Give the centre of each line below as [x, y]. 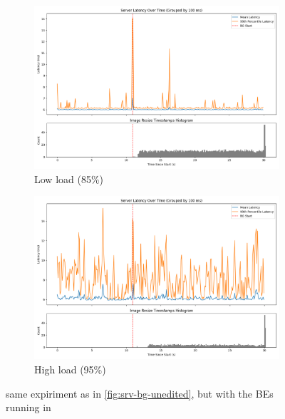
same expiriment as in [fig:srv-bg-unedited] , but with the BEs [140, 393]
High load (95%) [70, 369]
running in [28, 407]
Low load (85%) [69, 179]
